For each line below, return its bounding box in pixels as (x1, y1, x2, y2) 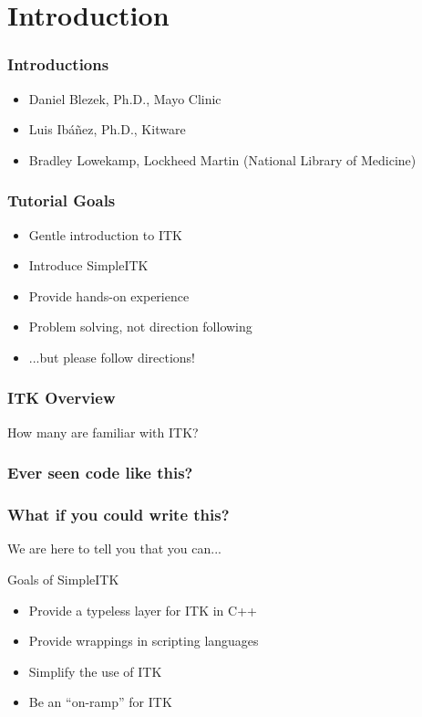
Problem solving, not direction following (28, 317, 252, 336)
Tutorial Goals (7, 189, 116, 212)
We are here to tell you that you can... (7, 539, 221, 558)
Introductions (7, 53, 109, 76)
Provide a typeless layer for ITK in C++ (28, 600, 257, 619)
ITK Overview (7, 386, 116, 409)
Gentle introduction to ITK (28, 225, 182, 244)
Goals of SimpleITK (7, 570, 119, 589)
